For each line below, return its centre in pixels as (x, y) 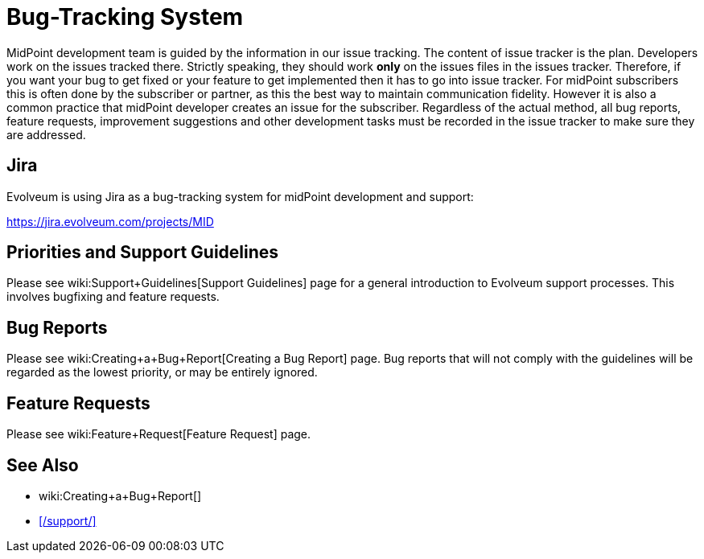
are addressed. (46, 134)
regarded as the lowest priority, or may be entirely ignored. (162, 372)
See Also (43, 465)
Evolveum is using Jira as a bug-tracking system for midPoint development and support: (240, 196)
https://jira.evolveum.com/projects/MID (110, 221)
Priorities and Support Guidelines (143, 253)
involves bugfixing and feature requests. (113, 297)
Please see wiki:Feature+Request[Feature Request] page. (159, 434)
